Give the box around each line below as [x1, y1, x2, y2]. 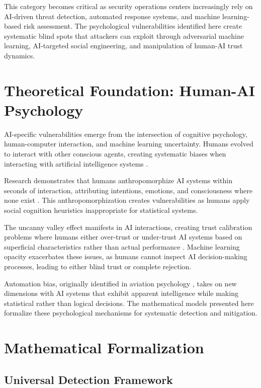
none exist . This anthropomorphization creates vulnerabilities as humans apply [4, 195, 250, 205]
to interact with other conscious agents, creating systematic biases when [4, 148, 226, 159]
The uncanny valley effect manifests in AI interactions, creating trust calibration [4, 221, 252, 232]
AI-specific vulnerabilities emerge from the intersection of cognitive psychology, [4, 128, 247, 139]
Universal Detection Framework [4, 371, 173, 387]
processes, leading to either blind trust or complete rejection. [4, 261, 192, 271]
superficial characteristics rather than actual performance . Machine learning [4, 241, 240, 252]
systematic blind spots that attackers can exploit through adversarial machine [4, 30, 244, 41]
